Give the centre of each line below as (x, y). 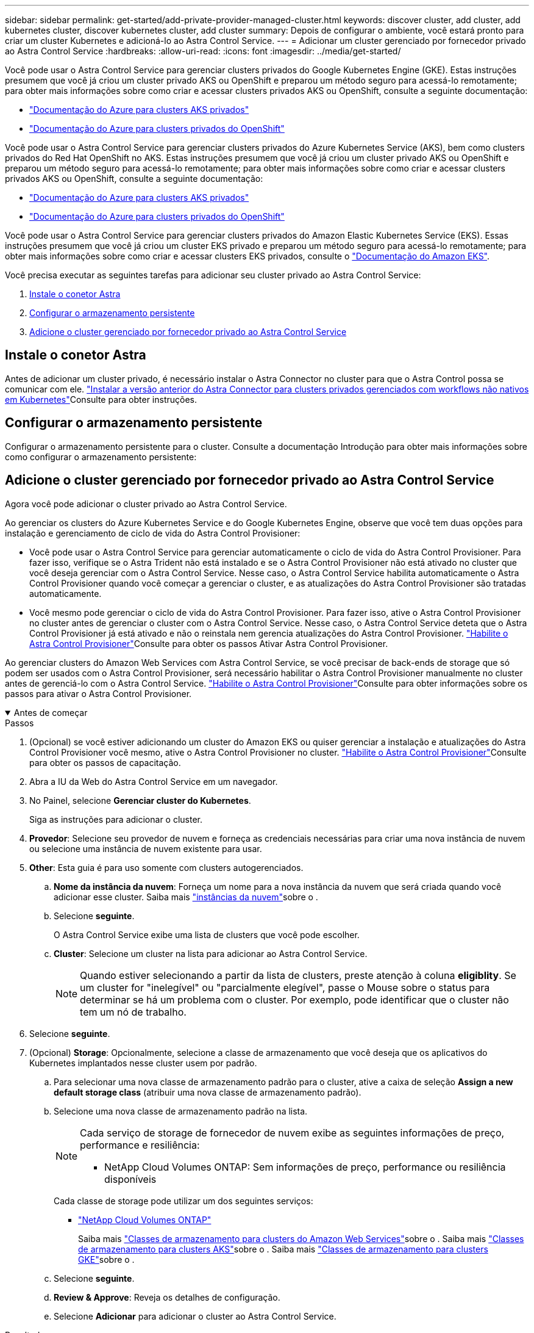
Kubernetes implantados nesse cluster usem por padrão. (143, 1063)
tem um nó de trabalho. (133, 1012)
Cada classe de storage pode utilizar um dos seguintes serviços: (183, 1201)
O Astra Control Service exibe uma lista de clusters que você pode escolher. (207, 934)
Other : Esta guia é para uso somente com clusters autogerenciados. (166, 867)
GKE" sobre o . (106, 1259)
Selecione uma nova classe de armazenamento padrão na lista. (181, 1111)
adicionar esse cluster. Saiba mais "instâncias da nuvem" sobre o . (186, 897)
